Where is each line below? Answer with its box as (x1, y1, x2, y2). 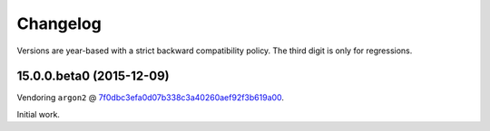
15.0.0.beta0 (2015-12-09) (16, 69, 170, 84)
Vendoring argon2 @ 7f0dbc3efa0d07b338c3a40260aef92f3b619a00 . (16, 92, 285, 103)
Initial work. (16, 108, 61, 119)
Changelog (16, 14, 102, 33)
